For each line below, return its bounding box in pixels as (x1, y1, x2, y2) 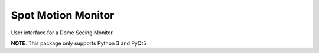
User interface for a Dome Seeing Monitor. (11, 29, 115, 36)
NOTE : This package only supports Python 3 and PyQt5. (11, 40, 148, 47)
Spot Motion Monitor (11, 9, 115, 22)
